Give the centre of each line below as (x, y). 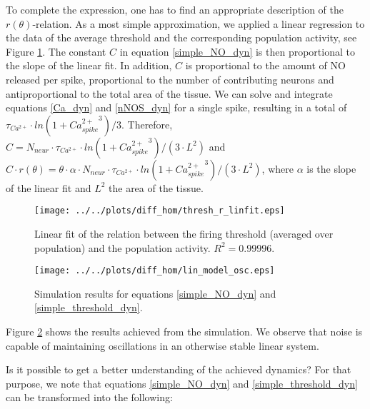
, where (277, 168)
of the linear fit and (49, 187)
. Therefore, (147, 124)
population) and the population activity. (122, 247)
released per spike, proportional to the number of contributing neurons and (170, 79)
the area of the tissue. (156, 187)
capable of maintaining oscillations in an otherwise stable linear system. (162, 345)
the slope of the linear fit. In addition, (89, 65)
